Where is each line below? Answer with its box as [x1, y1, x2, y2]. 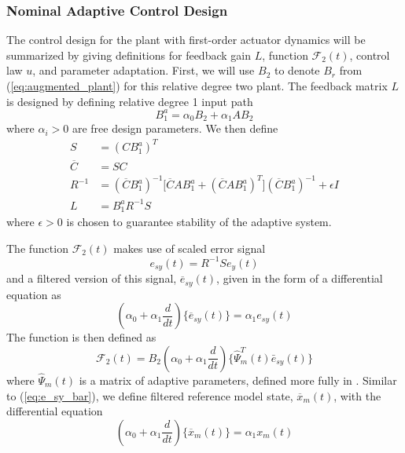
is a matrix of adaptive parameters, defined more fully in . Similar [79, 372, 397, 389]
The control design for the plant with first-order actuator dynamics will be [6, 31, 366, 48]
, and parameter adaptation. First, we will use [32, 62, 255, 79]
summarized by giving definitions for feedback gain [6, 46, 251, 63]
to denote [274, 62, 320, 79]
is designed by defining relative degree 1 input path [6, 93, 253, 109]
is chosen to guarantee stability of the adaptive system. [66, 214, 332, 230]
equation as [6, 286, 61, 302]
